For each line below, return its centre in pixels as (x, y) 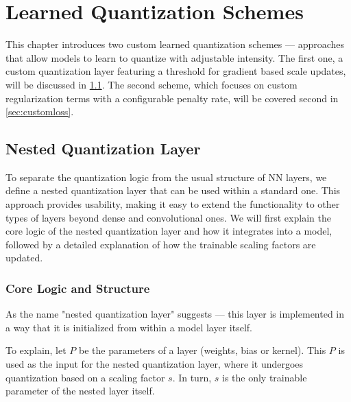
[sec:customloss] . (40, 111)
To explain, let (36, 350)
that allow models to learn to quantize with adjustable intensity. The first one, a (174, 57)
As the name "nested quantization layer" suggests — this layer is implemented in (175, 314)
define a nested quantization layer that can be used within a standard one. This (173, 190)
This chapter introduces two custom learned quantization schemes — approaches (175, 44)
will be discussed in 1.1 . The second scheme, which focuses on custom (152, 84)
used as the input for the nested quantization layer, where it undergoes (155, 364)
